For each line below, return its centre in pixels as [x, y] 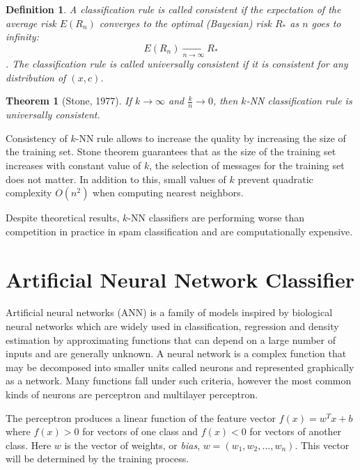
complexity [29, 193]
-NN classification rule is [299, 101]
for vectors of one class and [140, 431]
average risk [31, 23]
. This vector [322, 445]
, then [225, 101]
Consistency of [37, 138]
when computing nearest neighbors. [168, 193]
